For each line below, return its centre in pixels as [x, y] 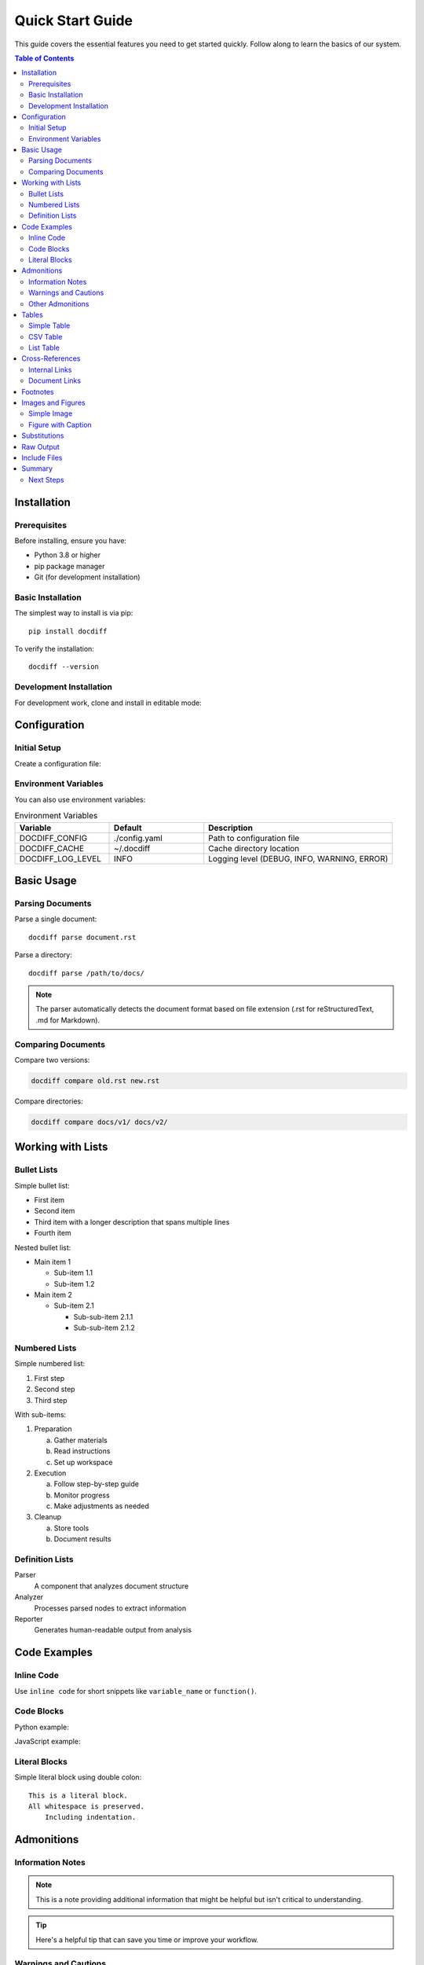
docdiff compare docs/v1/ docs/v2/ [99, 1122]
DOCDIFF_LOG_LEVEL [60, 858]
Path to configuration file [254, 838]
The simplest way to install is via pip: [74, 613]
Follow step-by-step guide [96, 1484]
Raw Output [41, 446]
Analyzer [29, 1597]
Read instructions [82, 1451]
